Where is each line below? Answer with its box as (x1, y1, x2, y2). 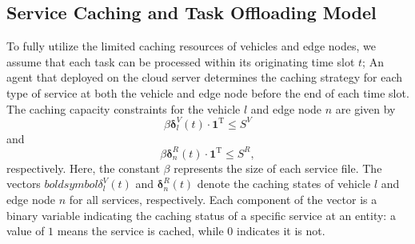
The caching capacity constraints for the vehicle (6, 100, 241, 117)
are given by (335, 100, 396, 117)
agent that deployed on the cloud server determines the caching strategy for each (6, 69, 403, 86)
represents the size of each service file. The (174, 159, 382, 176)
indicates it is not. (236, 222, 325, 239)
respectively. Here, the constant (6, 159, 160, 176)
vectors (6, 175, 41, 192)
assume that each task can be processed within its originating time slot (6, 53, 355, 70)
